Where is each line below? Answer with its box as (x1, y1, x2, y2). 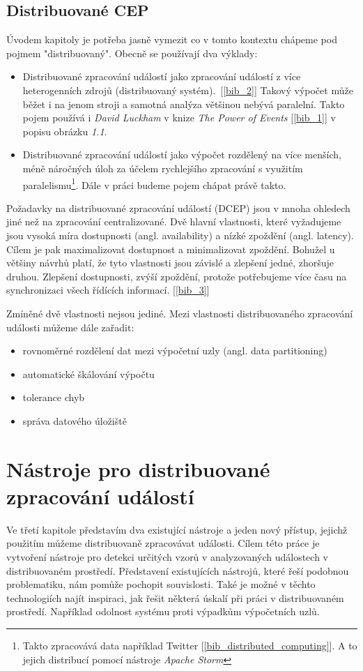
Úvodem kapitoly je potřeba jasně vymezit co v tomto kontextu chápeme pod (6, 32, 337, 47)
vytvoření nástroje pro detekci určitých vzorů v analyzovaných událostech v (6, 550, 328, 564)
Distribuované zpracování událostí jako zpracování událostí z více (22, 69, 301, 84)
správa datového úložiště (22, 413, 127, 428)
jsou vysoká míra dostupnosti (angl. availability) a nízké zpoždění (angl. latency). (6, 227, 354, 242)
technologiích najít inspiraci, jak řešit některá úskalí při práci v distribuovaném (6, 590, 344, 605)
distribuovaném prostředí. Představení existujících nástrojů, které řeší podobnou (6, 563, 349, 578)
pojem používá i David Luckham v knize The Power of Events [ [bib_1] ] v (22, 110, 336, 125)
